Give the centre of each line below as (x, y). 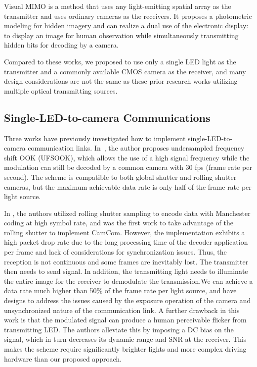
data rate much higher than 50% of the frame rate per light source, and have (120, 290)
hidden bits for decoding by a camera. (61, 45)
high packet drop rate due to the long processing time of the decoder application (126, 242)
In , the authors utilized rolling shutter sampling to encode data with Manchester (127, 213)
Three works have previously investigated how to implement (95, 138)
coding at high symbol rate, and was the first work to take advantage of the (119, 223)
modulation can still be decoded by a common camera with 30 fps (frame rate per (128, 167)
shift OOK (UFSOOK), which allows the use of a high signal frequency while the (127, 157)
